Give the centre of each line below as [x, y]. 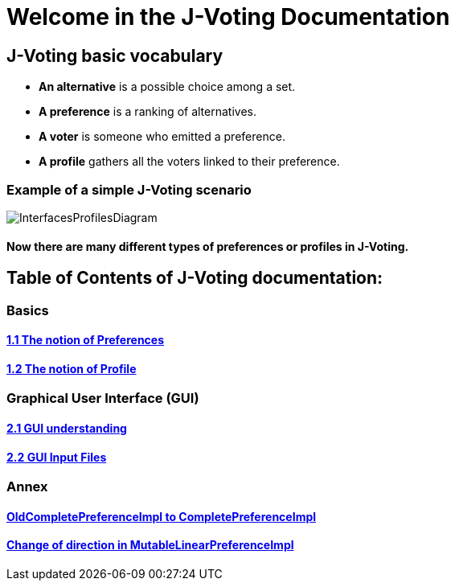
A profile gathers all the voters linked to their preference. [189, 162]
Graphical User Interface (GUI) [103, 398]
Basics [28, 310]
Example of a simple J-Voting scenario [129, 189]
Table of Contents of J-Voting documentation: [195, 278]
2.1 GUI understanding [67, 428]
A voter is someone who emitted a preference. [162, 137]
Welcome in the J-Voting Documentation [228, 17]
